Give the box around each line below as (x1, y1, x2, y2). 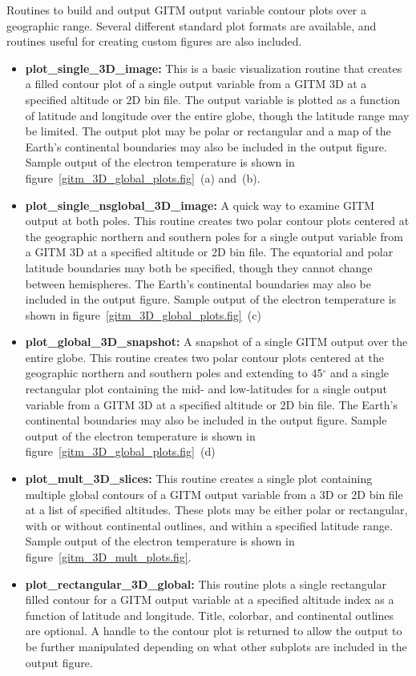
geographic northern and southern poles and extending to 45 (25, 364, 323, 381)
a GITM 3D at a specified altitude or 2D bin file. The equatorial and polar (25, 243, 394, 260)
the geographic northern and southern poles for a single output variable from (25, 227, 403, 244)
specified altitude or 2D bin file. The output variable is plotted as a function (25, 91, 401, 107)
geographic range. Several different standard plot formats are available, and (6, 17, 377, 34)
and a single (329, 364, 390, 381)
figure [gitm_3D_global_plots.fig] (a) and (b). (25, 169, 261, 186)
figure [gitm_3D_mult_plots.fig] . (25, 549, 192, 565)
